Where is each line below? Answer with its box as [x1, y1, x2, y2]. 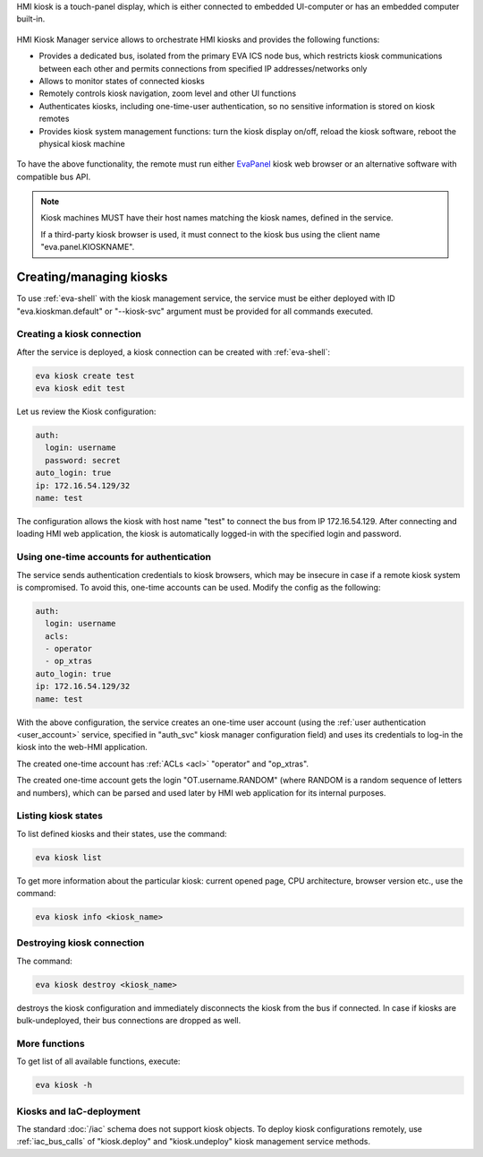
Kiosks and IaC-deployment [16, 1105, 140, 1118]
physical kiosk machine [38, 138, 125, 149]
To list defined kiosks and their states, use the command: [16, 828, 227, 839]
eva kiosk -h [35, 1080, 93, 1091]
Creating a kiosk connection [16, 328, 142, 341]
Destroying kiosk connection [16, 937, 145, 949]
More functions [16, 1037, 85, 1049]
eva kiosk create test [35, 370, 135, 381]
